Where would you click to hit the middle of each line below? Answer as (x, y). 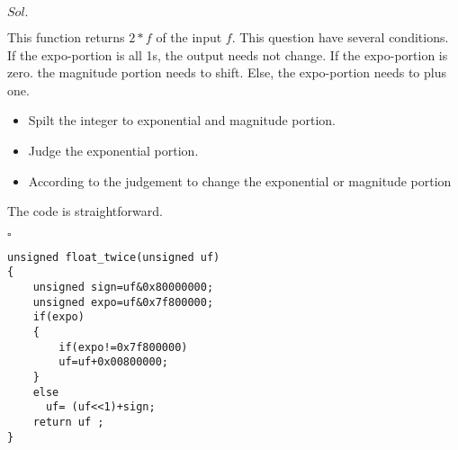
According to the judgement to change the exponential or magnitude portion (240, 180)
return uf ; (68, 422)
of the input (189, 37)
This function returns (66, 37)
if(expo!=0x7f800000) (123, 347)
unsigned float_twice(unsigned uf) (114, 257)
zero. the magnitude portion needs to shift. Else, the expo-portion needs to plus (227, 72)
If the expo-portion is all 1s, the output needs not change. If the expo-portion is (228, 54)
